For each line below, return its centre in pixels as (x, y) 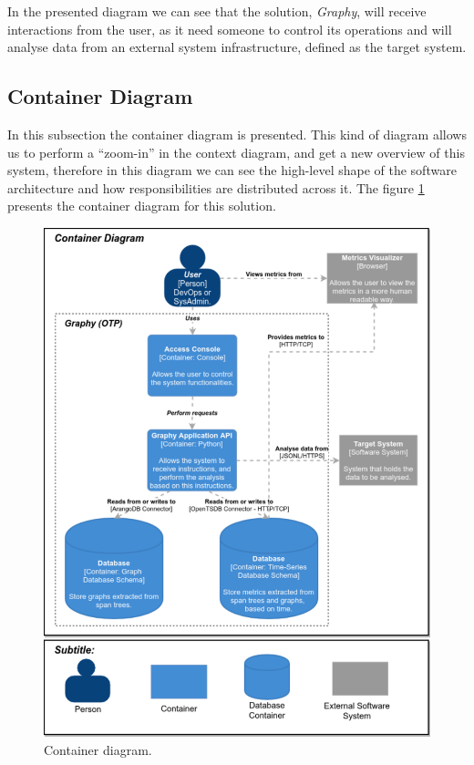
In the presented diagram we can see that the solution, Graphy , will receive (217, 11)
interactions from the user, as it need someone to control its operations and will (230, 29)
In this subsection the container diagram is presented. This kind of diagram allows (237, 134)
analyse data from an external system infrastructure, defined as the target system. (237, 47)
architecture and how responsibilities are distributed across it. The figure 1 (216, 187)
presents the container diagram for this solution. (142, 206)
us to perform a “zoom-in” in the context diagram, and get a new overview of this (236, 152)
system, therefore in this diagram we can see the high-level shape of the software (232, 170)
